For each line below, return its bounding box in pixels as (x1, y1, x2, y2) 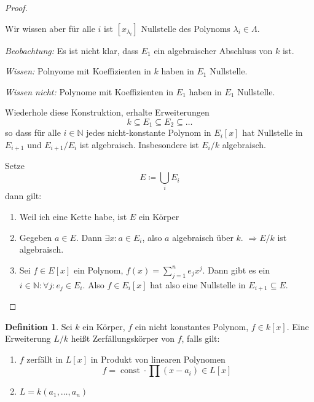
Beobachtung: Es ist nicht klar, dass (5, 44, 139, 57)
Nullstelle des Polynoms (141, 22, 230, 34)
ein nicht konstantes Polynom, (135, 320, 249, 333)
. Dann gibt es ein (202, 263, 270, 276)
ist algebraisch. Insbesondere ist (79, 138, 199, 151)
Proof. (5, 1, 28, 14)
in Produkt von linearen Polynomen (90, 352, 226, 365)
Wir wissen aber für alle (5, 22, 95, 34)
